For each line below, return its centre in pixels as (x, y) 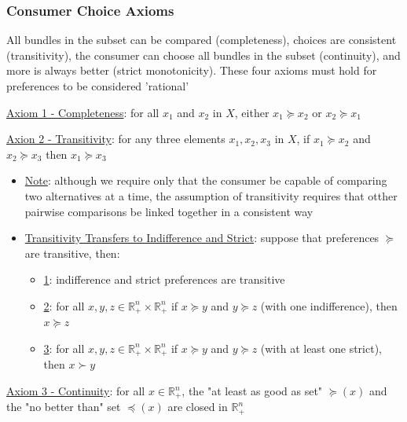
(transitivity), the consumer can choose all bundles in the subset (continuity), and (203, 55)
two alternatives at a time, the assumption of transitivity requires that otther (211, 195)
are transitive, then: (72, 253)
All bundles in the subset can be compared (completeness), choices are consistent (202, 40)
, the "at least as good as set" (252, 391)
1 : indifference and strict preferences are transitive (164, 279)
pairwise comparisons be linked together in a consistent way (169, 211)
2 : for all (64, 305)
